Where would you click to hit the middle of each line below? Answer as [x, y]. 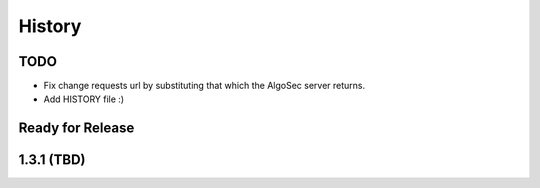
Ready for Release [76, 128]
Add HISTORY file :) [84, 99]
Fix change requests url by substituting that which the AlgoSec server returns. [204, 86]
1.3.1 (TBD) [52, 160]
